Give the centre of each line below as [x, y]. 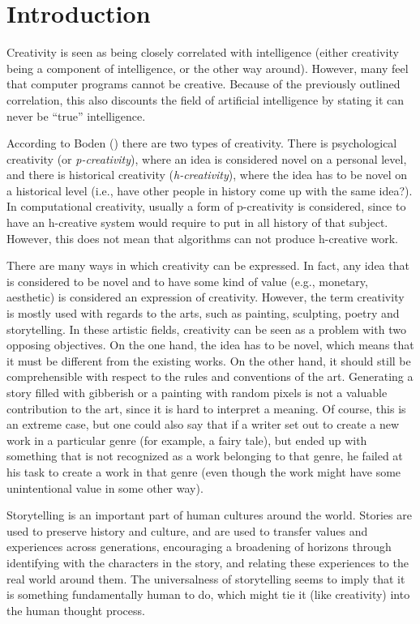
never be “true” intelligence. [76, 115]
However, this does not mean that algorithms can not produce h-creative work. [203, 238]
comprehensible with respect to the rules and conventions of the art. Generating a [210, 376]
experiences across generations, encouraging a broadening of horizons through [199, 547]
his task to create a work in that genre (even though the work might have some [204, 471]
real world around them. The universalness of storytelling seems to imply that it [206, 578]
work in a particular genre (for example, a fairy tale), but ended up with [187, 440]
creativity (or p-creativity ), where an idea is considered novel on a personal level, [207, 158]
